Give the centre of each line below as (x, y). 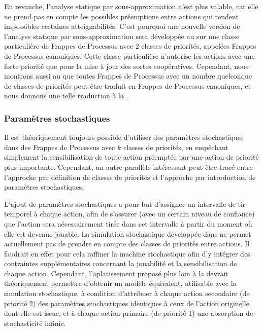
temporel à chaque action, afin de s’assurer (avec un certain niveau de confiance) (129, 214)
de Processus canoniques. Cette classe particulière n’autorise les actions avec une (129, 56)
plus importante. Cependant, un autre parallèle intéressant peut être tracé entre (128, 167)
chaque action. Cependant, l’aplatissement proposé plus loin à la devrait (116, 273)
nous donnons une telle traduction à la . (66, 96)
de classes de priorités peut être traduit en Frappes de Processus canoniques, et (127, 85)
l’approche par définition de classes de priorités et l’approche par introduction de (130, 177)
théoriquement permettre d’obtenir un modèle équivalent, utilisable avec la (120, 283)
